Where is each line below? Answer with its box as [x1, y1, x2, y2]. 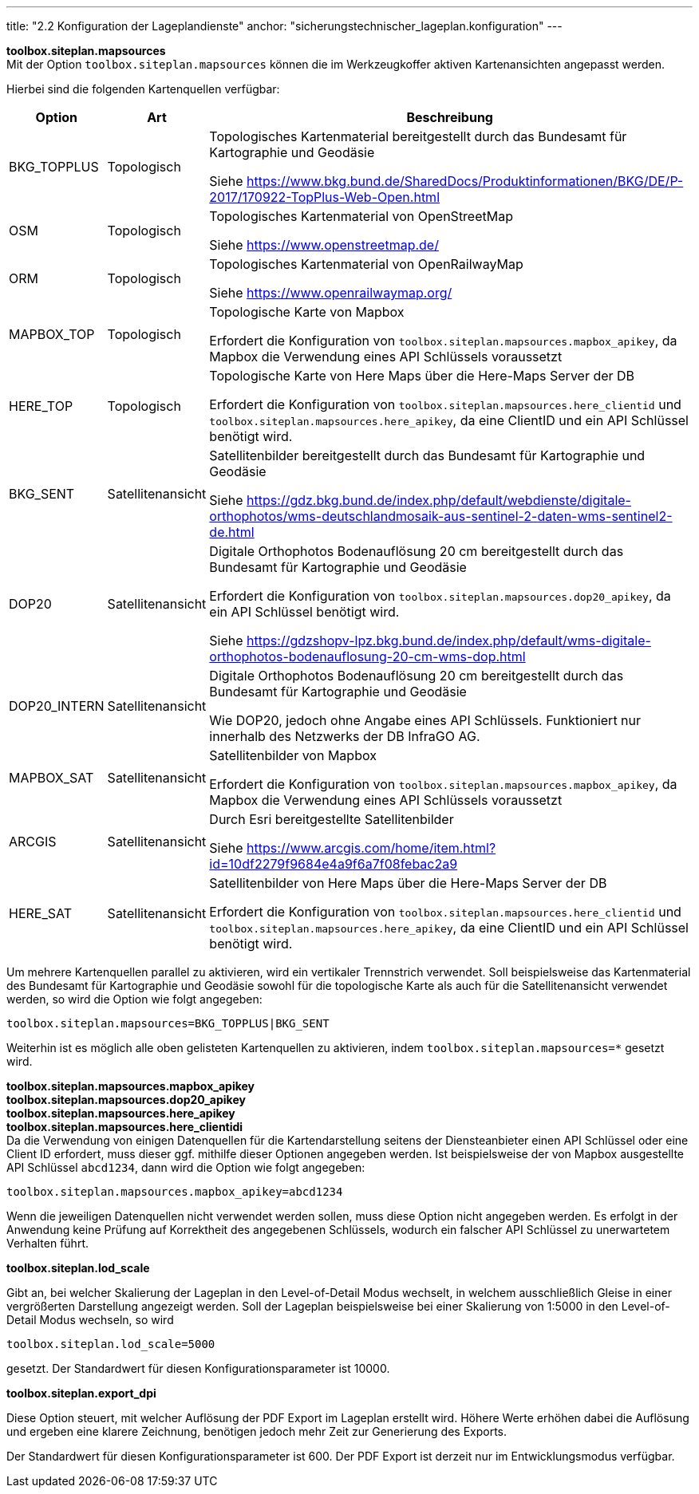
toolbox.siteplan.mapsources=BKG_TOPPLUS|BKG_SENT [6, 1017, 330, 1030]
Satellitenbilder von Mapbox [209, 747, 377, 763]
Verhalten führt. [6, 1236, 89, 1250]
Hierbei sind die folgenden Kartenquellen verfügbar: [6, 82, 280, 96]
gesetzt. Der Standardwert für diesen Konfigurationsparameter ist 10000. [6, 1362, 390, 1375]
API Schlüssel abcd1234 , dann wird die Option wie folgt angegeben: [6, 1161, 365, 1174]
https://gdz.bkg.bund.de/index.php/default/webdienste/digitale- [247, 492, 631, 508]
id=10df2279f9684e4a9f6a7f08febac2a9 [209, 856, 458, 872]
